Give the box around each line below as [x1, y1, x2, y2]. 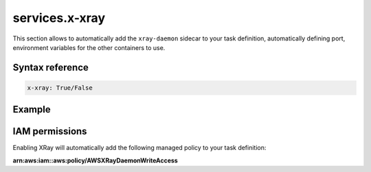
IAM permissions [12, 125, 87, 137]
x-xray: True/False [27, 84, 93, 92]
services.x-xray [12, 10, 106, 25]
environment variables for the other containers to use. [12, 43, 166, 51]
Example [12, 103, 51, 116]
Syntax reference [12, 62, 89, 73]
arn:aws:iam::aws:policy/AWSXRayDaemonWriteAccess [12, 156, 178, 164]
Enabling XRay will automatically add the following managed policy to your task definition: [12, 144, 267, 152]
